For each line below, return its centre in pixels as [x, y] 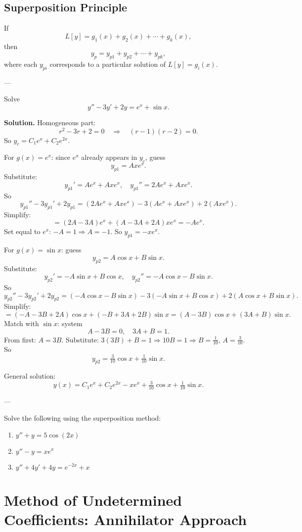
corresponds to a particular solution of [108, 64]
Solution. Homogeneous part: [50, 122]
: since [61, 157]
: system [70, 323]
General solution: [30, 376]
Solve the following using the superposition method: [83, 417]
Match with [22, 323]
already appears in [109, 157]
